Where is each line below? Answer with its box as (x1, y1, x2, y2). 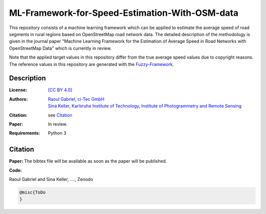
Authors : (9, 96, 28, 102)
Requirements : (9, 130, 40, 136)
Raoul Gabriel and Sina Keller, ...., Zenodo (9, 177, 94, 182)
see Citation (48, 112, 72, 118)
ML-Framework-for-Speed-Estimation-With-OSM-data (9, 7, 238, 18)
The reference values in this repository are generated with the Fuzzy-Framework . (9, 61, 174, 67)
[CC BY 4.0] (48, 87, 72, 93)
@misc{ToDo (19, 190, 46, 195)
